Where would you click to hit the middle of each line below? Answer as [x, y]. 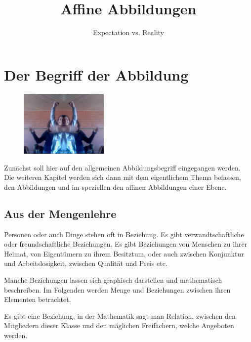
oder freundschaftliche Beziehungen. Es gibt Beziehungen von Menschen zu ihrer [126, 244]
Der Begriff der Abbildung [96, 74]
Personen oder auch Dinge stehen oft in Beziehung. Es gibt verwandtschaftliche [124, 234]
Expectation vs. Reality [128, 32]
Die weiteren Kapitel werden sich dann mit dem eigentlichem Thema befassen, [123, 177]
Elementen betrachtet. [38, 299]
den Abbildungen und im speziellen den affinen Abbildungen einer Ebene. [115, 187]
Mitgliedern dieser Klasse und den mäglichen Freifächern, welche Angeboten [119, 325]
